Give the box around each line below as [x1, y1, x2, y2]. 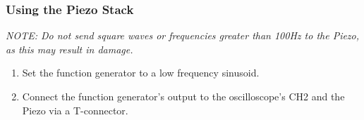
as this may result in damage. [6, 41, 133, 56]
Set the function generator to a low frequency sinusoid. [22, 65, 260, 80]
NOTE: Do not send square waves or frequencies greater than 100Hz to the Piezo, [6, 28, 360, 43]
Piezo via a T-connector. [22, 102, 128, 117]
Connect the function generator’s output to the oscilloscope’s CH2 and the [22, 89, 345, 103]
